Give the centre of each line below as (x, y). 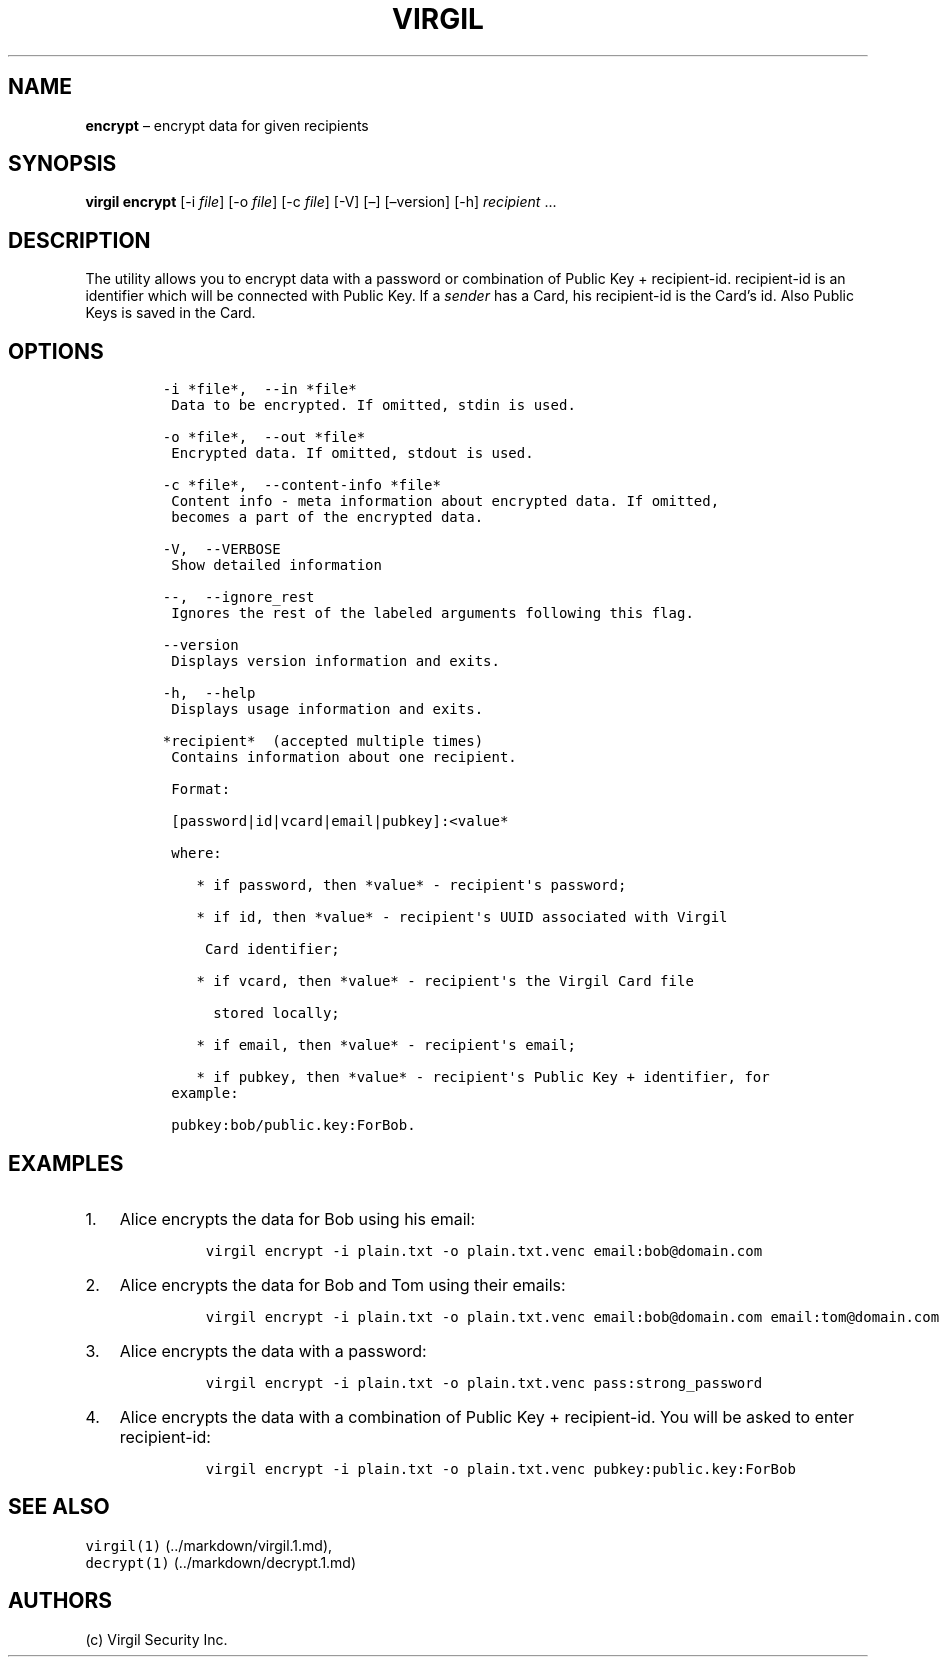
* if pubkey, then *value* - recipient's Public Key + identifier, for (483, 1077)
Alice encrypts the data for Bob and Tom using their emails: (342, 1284)
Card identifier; (272, 949)
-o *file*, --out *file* (264, 437)
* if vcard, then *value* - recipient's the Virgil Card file (445, 981)
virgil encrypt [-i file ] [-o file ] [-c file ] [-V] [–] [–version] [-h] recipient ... (321, 202)
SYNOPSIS (62, 164)
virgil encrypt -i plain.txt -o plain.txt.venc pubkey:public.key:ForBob (500, 1468)
